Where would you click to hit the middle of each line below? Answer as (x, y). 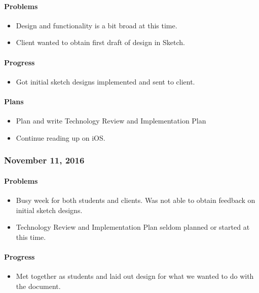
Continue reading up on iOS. (61, 137)
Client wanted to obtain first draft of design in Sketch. (100, 42)
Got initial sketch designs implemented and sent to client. (105, 81)
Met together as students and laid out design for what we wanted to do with (135, 276)
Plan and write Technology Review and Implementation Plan (111, 121)
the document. (38, 286)
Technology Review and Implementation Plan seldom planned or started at (133, 227)
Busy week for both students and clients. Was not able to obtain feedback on (136, 200)
